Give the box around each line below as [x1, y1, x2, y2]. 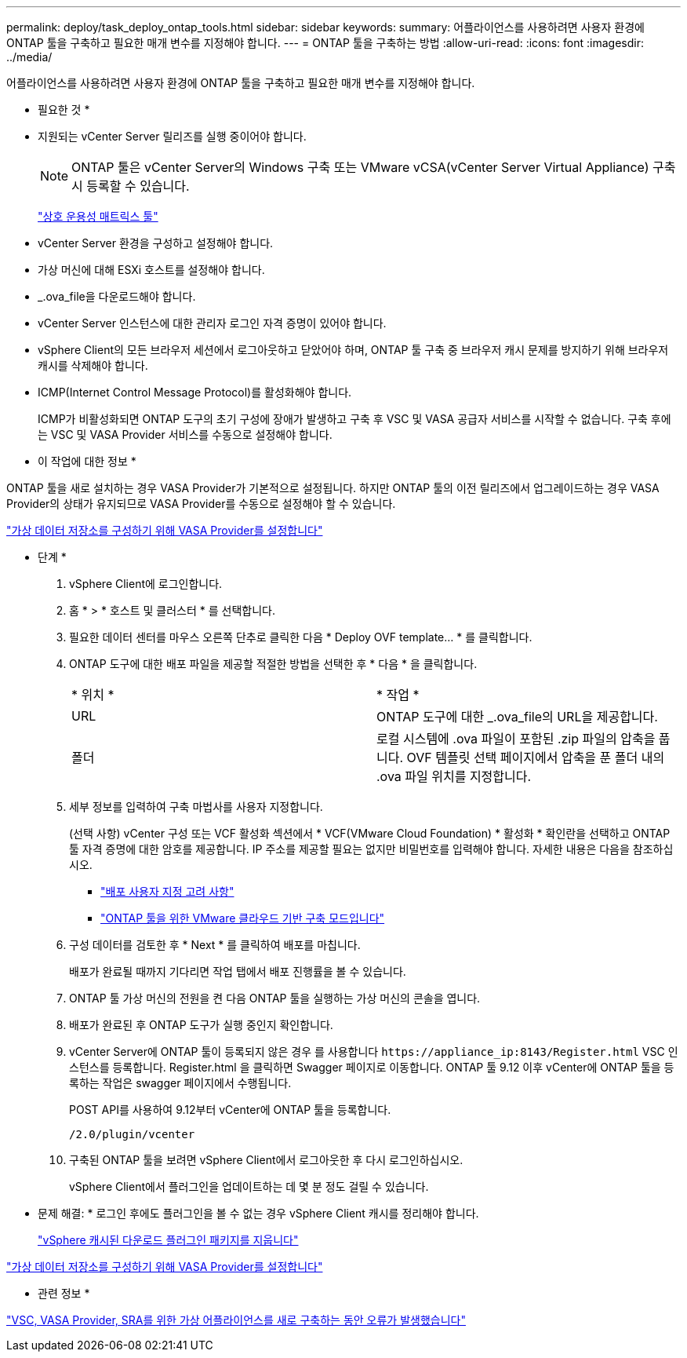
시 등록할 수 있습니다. [71, 178, 190, 194]
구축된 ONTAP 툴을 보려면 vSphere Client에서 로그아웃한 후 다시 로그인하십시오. [69, 1153, 463, 1166]
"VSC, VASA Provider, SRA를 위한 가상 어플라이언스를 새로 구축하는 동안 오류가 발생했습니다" [6, 1313, 466, 1327]
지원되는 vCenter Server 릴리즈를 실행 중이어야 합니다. [38, 130, 307, 143]
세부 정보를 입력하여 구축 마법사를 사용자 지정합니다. [69, 800, 323, 813]
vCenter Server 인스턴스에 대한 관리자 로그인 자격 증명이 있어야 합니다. [38, 316, 387, 330]
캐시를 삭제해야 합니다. [38, 359, 148, 372]
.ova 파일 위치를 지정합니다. [376, 768, 532, 784]
